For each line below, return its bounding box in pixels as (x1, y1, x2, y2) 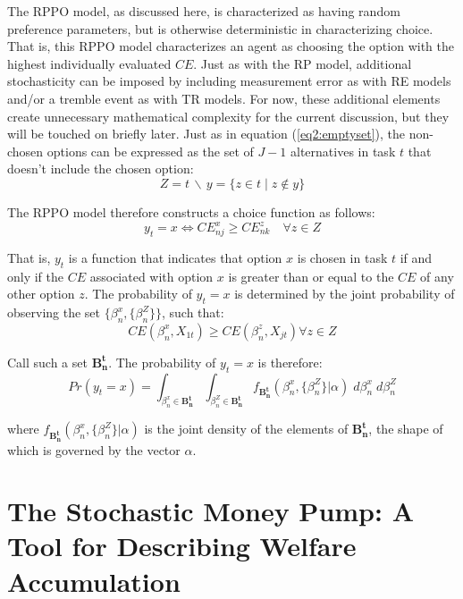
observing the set (7, 303, 101, 322)
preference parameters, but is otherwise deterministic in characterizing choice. (7, 19, 434, 38)
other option (7, 284, 75, 303)
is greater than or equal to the (228, 266, 394, 285)
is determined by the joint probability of (234, 284, 455, 303)
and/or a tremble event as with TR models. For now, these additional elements (7, 89, 441, 107)
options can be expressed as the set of (46, 141, 254, 160)
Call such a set (7, 352, 88, 371)
